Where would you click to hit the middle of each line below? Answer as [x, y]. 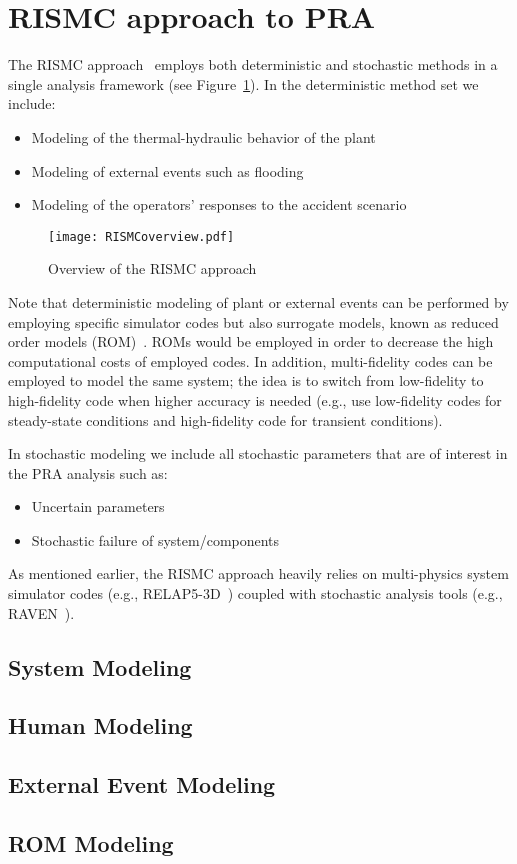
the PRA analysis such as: [88, 472]
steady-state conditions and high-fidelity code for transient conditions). [225, 419]
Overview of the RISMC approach [152, 268]
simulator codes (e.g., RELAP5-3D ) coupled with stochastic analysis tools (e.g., [255, 593]
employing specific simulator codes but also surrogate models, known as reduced [253, 321]
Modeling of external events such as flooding [167, 170]
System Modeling [100, 666]
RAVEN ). [41, 612]
